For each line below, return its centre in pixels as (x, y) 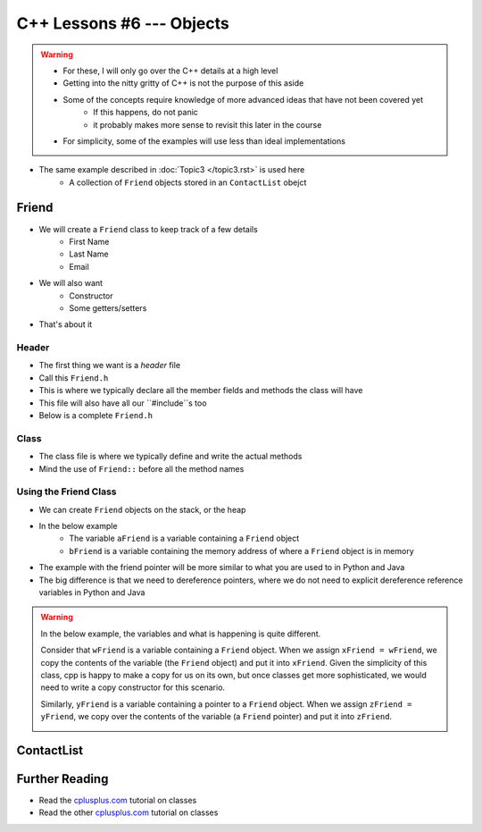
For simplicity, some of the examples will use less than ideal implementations (204, 141)
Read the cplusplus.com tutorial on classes (118, 801)
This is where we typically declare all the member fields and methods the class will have (201, 391)
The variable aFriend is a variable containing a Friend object (184, 538)
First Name (89, 241)
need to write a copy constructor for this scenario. (133, 687)
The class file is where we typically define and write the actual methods (170, 457)
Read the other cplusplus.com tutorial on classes (129, 812)
